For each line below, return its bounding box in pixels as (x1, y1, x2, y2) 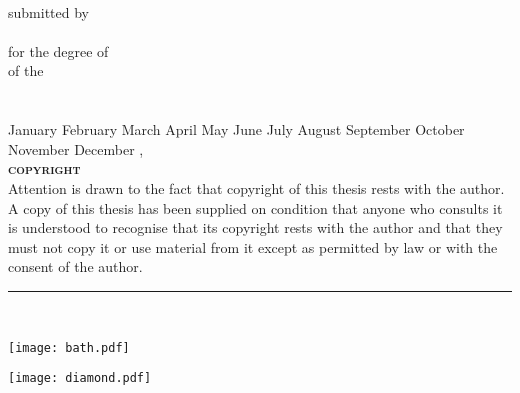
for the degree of (8, 40, 109, 61)
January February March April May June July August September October (8, 119, 465, 140)
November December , (8, 138, 144, 159)
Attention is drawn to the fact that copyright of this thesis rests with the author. (8, 177, 505, 198)
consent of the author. (8, 256, 143, 277)
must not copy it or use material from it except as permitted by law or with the (8, 236, 498, 257)
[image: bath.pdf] (8, 340, 130, 355)
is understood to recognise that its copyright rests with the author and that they (8, 217, 503, 238)
